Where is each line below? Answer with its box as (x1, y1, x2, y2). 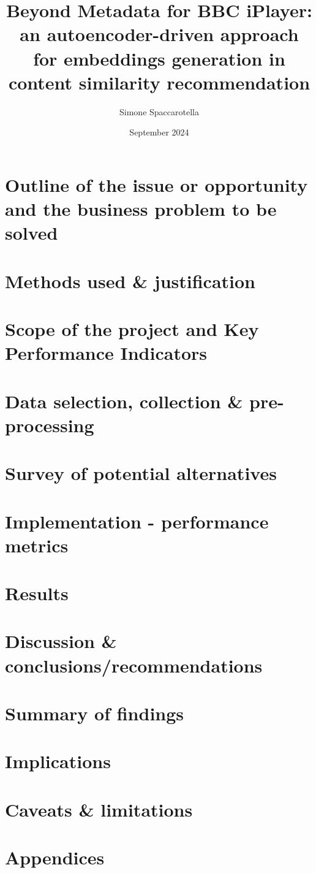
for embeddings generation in (33, 45, 285, 71)
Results (5, 581, 69, 606)
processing (5, 412, 94, 437)
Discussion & (5, 628, 117, 654)
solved (5, 220, 58, 245)
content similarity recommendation (8, 69, 310, 94)
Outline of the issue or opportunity (5, 172, 308, 197)
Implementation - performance (5, 508, 269, 533)
